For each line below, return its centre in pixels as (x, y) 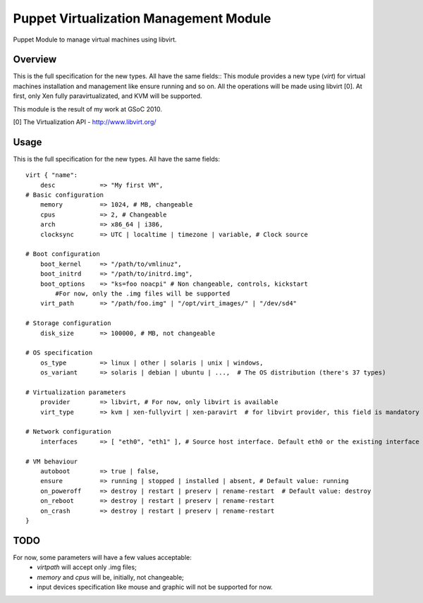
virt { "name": (52, 175)
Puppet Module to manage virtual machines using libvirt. (95, 39)
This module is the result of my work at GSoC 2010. (87, 109)
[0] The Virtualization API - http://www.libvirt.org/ (85, 122)
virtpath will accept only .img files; (87, 567)
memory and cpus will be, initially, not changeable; (111, 577)
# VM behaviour (52, 461)
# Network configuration (68, 432)
